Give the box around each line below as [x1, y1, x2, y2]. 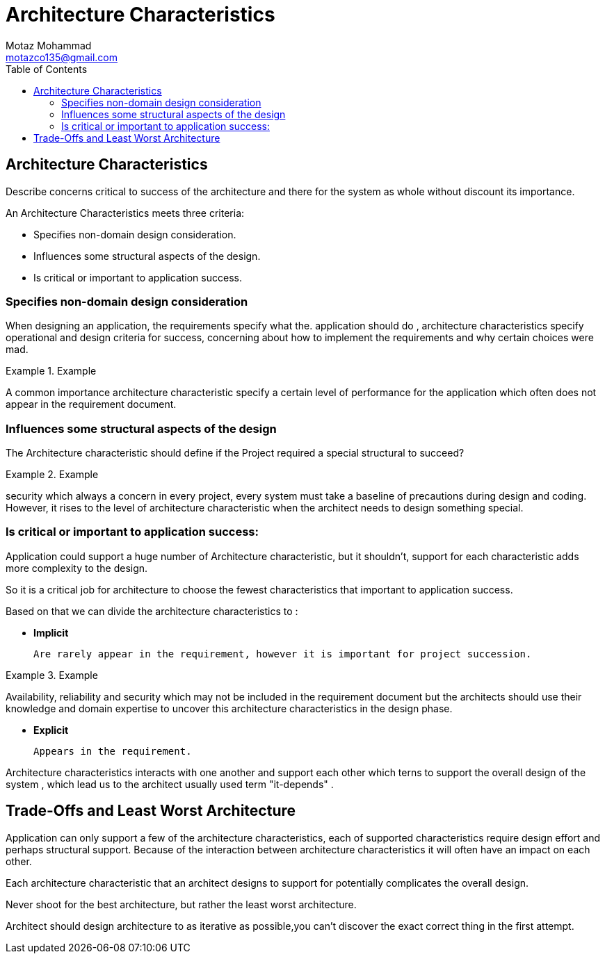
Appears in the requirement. [33, 745, 192, 757]
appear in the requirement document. [6, 398, 177, 411]
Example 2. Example [6, 468, 99, 481]
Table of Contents [6, 63, 88, 75]
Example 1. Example [6, 365, 97, 377]
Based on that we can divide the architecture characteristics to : [6, 605, 298, 617]
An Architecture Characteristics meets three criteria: [6, 206, 245, 219]
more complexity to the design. [6, 562, 148, 574]
